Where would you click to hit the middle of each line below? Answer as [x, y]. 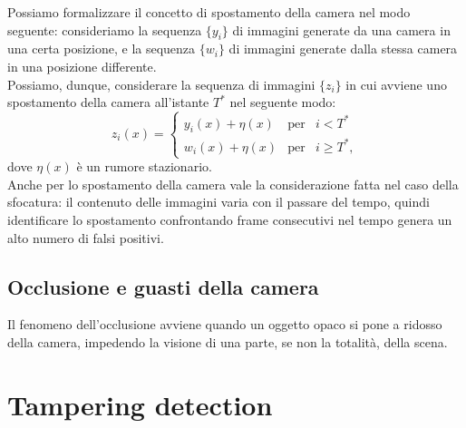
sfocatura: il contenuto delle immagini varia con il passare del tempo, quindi [218, 202]
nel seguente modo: [283, 102]
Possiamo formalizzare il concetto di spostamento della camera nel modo [209, 12]
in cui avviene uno [396, 84]
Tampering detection [140, 404]
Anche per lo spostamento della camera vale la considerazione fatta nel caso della [233, 184]
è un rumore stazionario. [144, 166]
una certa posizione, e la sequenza [102, 49]
